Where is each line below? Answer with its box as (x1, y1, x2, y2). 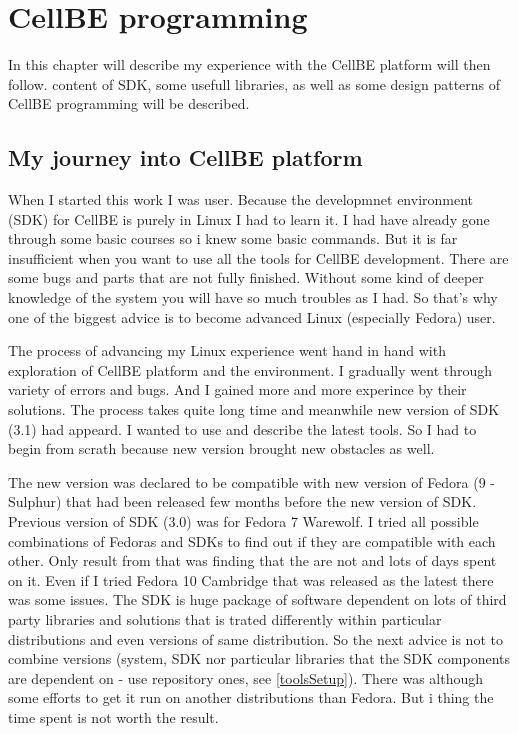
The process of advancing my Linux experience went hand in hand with (8, 340, 446, 361)
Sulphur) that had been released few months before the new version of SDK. (8, 491, 477, 512)
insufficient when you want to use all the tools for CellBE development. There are (8, 247, 509, 268)
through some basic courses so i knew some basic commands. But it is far (8, 228, 458, 249)
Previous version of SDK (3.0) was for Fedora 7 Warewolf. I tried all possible (8, 511, 479, 532)
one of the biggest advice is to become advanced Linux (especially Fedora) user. (8, 306, 496, 327)
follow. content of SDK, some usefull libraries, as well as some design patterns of (8, 73, 501, 94)
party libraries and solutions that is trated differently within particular (8, 608, 442, 629)
